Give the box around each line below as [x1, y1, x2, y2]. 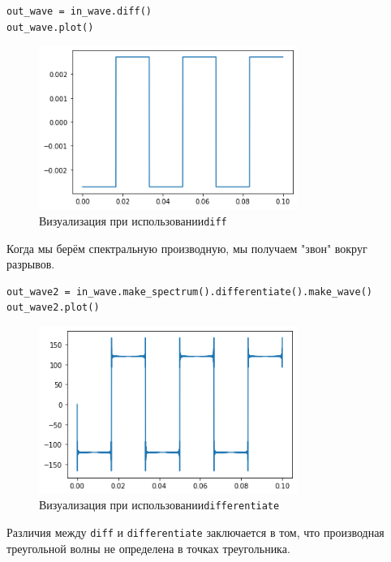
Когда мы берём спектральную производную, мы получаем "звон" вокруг [6, 239, 367, 256]
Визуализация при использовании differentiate [39, 496, 280, 513]
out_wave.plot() [6, 21, 94, 33]
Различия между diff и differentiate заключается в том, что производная [6, 524, 385, 541]
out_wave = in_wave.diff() [6, 6, 152, 17]
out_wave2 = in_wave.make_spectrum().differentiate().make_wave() [6, 285, 373, 298]
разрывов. [6, 255, 55, 272]
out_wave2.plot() [6, 302, 100, 314]
